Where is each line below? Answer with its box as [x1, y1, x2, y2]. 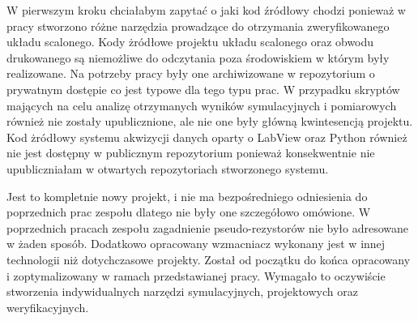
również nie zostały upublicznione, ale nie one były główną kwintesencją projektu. [6, 113, 413, 130]
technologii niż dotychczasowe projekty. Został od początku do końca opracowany [6, 250, 411, 267]
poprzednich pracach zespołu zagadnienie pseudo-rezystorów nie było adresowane [6, 219, 409, 236]
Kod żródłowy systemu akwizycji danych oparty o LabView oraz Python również [6, 128, 407, 145]
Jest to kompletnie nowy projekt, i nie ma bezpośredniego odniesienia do [6, 187, 368, 204]
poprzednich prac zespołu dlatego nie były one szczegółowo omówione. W [6, 203, 371, 220]
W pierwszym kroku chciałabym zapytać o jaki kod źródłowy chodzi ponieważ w [6, 2, 406, 18]
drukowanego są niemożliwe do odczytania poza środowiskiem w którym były [6, 49, 390, 66]
